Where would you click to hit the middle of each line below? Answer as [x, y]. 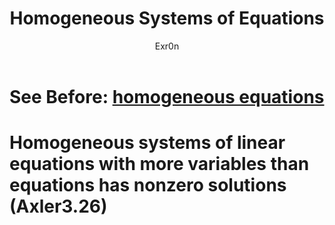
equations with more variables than [159, 164]
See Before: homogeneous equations [167, 96]
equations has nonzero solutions [148, 185]
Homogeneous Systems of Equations [167, 18]
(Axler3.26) [58, 206]
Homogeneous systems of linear [147, 143]
